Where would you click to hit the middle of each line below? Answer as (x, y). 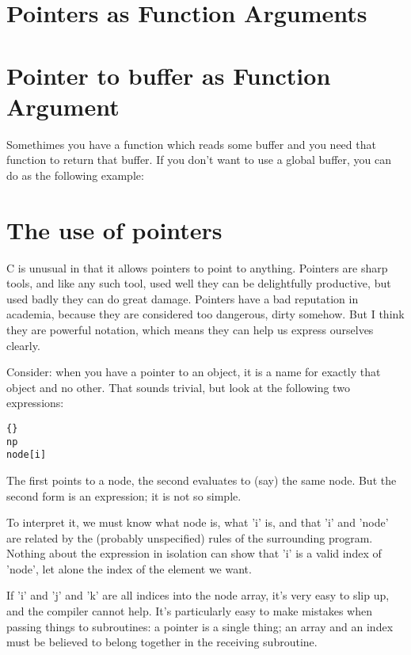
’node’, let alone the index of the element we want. (129, 568)
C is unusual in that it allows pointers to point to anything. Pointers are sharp (197, 267)
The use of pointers (114, 229)
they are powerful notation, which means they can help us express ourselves (190, 329)
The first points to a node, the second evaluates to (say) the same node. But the (202, 480)
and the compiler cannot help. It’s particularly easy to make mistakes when (190, 611)
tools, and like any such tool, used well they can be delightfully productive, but (199, 283)
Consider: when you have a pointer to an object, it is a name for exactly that (194, 372)
